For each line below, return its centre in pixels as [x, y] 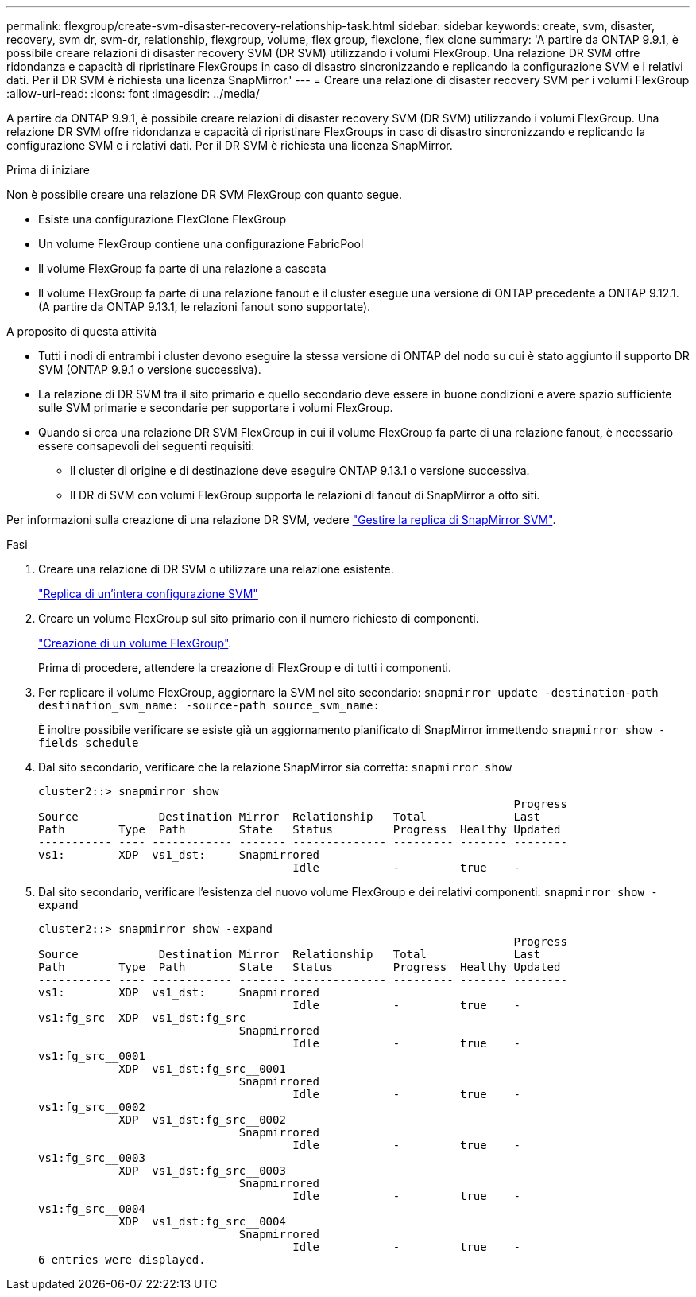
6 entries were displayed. [122, 1260]
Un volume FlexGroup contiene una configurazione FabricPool [201, 244]
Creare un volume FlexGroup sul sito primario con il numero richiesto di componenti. [259, 618]
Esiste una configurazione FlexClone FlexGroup [162, 219]
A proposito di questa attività [82, 331]
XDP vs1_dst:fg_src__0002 [202, 1120]
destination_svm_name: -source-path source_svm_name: [209, 705]
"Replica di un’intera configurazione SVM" [148, 594]
